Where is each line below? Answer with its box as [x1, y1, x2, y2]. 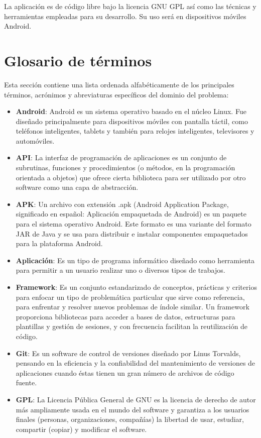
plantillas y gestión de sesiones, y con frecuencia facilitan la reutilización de [16, 321, 248, 332]
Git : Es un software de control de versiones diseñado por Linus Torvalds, [16, 348, 241, 358]
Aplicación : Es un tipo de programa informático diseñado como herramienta [16, 255, 254, 265]
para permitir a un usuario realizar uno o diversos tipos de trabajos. [16, 265, 225, 275]
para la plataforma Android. [16, 238, 103, 249]
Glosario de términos [4, 50, 152, 70]
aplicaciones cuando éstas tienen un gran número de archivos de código [16, 367, 234, 378]
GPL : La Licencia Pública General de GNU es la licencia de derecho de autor [16, 394, 256, 404]
